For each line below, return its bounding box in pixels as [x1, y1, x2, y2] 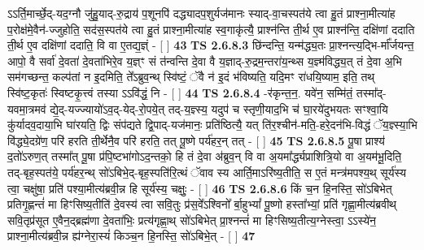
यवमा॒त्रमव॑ [7, 100, 46, 117]
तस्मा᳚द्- [356, 84, 387, 101]
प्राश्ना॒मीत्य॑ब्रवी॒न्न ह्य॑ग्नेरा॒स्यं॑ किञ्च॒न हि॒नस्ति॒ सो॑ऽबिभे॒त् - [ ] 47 [7, 227, 256, 244]
